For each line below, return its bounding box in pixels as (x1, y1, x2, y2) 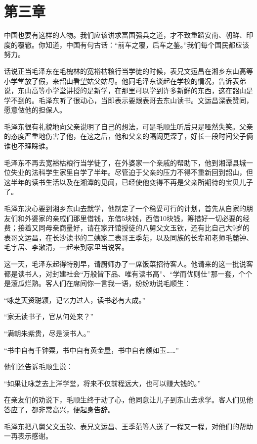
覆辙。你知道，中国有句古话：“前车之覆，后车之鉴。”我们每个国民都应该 (17, 39, 250, 50)
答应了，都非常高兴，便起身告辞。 (4, 404, 115, 414)
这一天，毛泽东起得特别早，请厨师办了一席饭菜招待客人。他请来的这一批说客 (4, 259, 253, 269)
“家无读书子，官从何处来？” (4, 311, 94, 322)
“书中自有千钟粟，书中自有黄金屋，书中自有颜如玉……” (4, 344, 179, 355)
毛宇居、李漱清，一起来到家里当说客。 (4, 242, 128, 252)
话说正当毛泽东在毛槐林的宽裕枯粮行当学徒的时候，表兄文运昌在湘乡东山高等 (4, 65, 253, 76)
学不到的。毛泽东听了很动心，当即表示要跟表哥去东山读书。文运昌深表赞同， (4, 95, 253, 105)
